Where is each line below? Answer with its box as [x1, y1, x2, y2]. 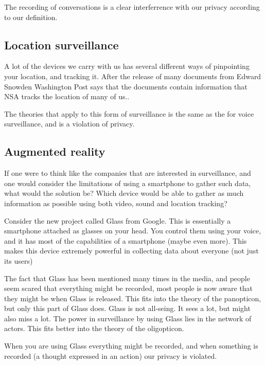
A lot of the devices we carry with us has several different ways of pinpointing [4, 61, 250, 71]
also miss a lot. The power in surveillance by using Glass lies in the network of [4, 313, 252, 323]
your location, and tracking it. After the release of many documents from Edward [4, 70, 261, 81]
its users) [4, 255, 33, 266]
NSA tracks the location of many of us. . [4, 91, 130, 102]
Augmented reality [4, 143, 105, 159]
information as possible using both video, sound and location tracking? [4, 197, 227, 208]
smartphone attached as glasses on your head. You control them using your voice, [4, 225, 261, 236]
